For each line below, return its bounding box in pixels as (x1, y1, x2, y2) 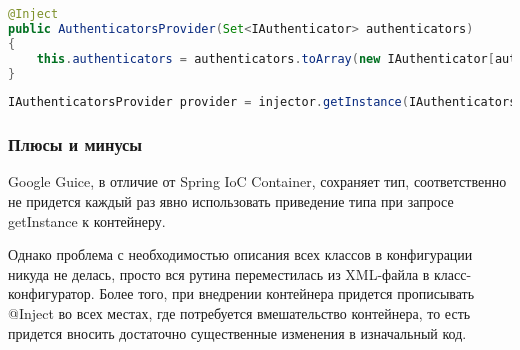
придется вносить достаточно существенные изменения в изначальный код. (8, 322, 467, 343)
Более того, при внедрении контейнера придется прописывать (99, 283, 475, 304)
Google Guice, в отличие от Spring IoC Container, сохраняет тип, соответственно (8, 171, 507, 192)
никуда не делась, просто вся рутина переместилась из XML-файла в (8, 263, 430, 284)
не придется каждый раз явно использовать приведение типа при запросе (8, 191, 454, 212)
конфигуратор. (8, 283, 95, 304)
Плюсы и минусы (8, 132, 143, 157)
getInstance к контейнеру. (8, 210, 166, 231)
